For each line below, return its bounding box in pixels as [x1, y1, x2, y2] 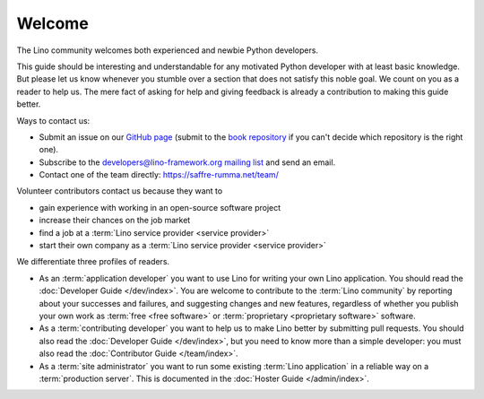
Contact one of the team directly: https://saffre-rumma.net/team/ [39, 169, 280, 180]
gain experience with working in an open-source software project [39, 202, 281, 213]
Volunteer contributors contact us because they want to [16, 186, 223, 196]
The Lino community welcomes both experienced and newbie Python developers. [16, 45, 318, 56]
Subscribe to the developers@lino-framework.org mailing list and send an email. [39, 157, 336, 168]
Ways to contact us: [16, 115, 91, 126]
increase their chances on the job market [39, 215, 191, 226]
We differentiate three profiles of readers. [16, 256, 170, 267]
